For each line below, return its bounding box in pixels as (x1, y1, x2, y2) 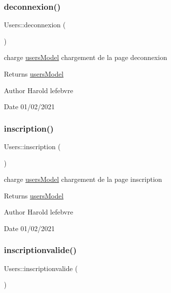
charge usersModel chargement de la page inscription (4, 174, 162, 184)
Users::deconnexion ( (4, 20, 66, 30)
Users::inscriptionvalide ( (4, 263, 78, 273)
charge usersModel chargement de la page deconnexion (4, 52, 167, 62)
